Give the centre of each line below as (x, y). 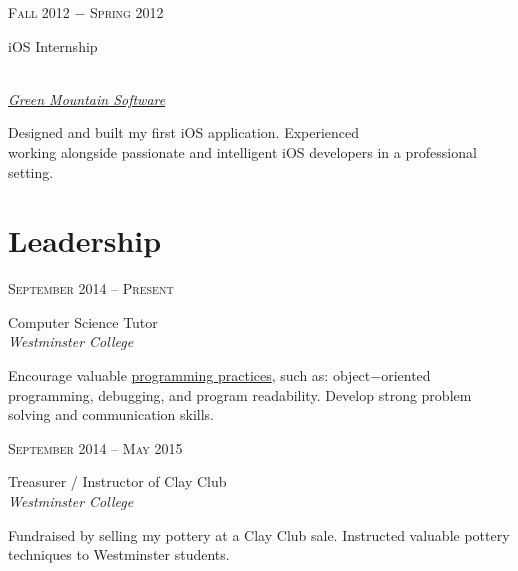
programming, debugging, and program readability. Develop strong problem (240, 394)
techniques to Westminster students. (119, 554)
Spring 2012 (127, 12)
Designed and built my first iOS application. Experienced (184, 132)
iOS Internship (53, 45)
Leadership (85, 240)
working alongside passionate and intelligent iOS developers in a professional (242, 151)
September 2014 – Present (91, 288)
